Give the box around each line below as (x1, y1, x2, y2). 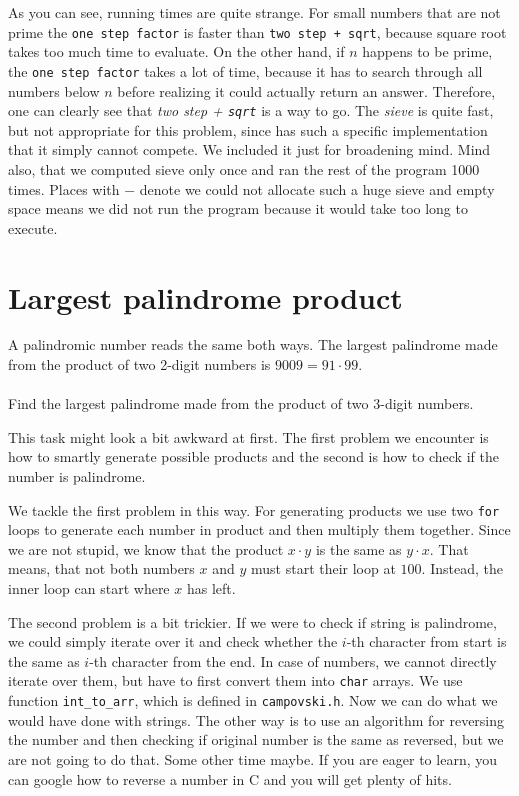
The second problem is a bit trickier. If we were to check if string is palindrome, (8, 611, 497, 632)
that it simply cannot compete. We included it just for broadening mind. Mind (8, 139, 491, 160)
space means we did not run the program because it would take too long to (8, 198, 468, 219)
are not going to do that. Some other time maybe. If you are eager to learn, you (8, 748, 498, 769)
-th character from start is (346, 631, 507, 652)
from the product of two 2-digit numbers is (8, 354, 271, 375)
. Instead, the (421, 558, 503, 579)
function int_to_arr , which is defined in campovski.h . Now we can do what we (8, 690, 498, 711)
